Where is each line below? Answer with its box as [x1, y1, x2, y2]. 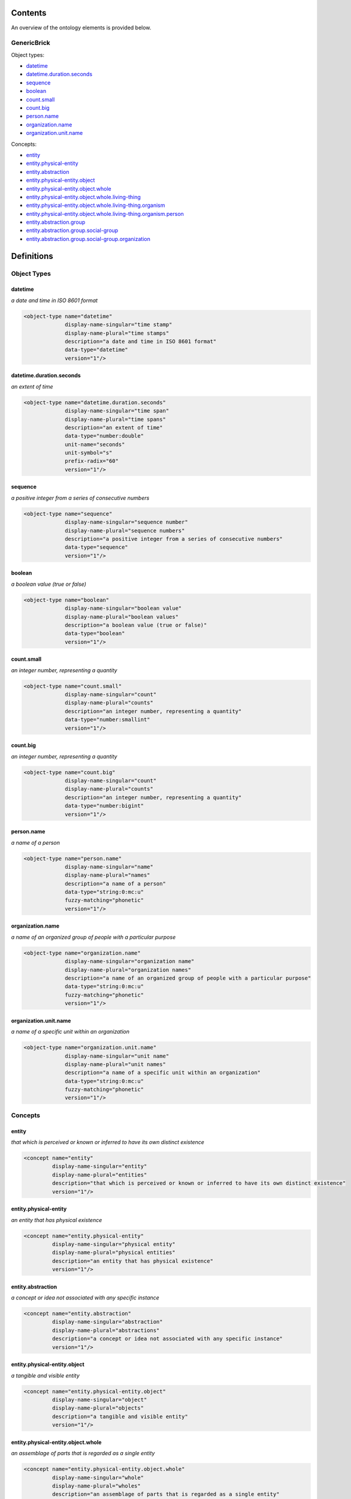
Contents [11, 8, 47, 18]
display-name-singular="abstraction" [52, 1319, 163, 1325]
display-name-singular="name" [65, 863, 154, 870]
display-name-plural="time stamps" [65, 330, 170, 336]
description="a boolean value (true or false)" [65, 621, 207, 628]
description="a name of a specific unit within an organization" [65, 1069, 261, 1076]
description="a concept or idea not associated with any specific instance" [52, 1335, 283, 1343]
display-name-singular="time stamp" [65, 321, 173, 328]
